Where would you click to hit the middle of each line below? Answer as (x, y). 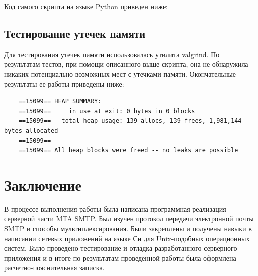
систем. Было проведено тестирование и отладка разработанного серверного (121, 248)
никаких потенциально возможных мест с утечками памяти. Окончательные (120, 74)
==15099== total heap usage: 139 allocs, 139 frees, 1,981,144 (130, 121)
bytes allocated (31, 130)
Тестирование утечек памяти (75, 33)
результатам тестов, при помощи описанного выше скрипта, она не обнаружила (126, 64)
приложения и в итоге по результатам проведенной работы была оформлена (120, 258)
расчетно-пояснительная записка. (54, 268)
